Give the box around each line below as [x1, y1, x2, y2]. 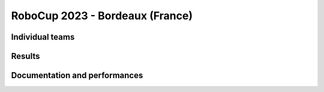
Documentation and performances [11, 70, 143, 81]
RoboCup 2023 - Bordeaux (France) [11, 9, 193, 22]
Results [11, 51, 40, 61]
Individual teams [11, 32, 75, 42]
